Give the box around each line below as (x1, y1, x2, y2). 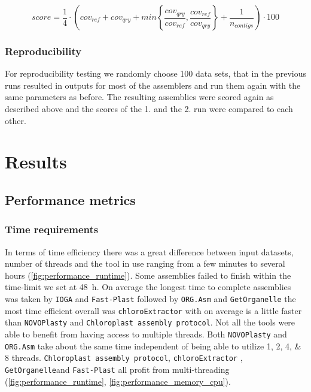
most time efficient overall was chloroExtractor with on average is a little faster (5, 304, 302, 316)
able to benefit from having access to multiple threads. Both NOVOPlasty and (5, 327, 287, 340)
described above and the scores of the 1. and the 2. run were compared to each (5, 102, 293, 114)
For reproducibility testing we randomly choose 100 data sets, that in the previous (5, 67, 307, 80)
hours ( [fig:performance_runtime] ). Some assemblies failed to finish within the (5, 269, 291, 281)
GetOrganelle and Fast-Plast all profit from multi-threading (5, 363, 230, 375)
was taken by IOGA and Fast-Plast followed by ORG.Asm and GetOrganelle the (5, 292, 296, 304)
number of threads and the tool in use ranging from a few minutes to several (5, 257, 285, 270)
